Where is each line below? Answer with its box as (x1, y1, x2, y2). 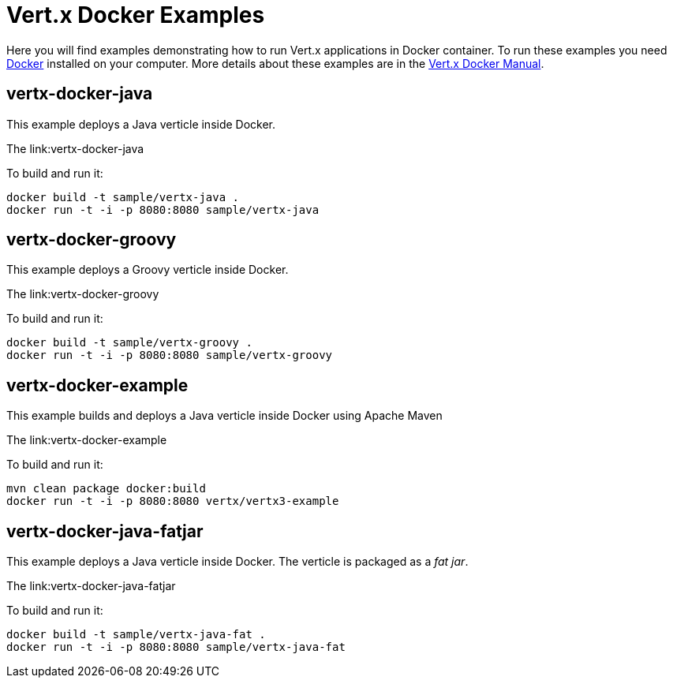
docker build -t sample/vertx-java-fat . (6, 628, 266, 641)
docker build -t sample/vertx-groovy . (6, 336, 252, 349)
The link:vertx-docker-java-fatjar (6, 579, 176, 593)
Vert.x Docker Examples (6, 2, 265, 28)
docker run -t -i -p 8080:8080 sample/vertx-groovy (6, 349, 333, 362)
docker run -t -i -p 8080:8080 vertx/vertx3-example (6, 495, 339, 508)
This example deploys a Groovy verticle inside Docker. (6, 263, 289, 277)
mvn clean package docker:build (6, 482, 206, 495)
